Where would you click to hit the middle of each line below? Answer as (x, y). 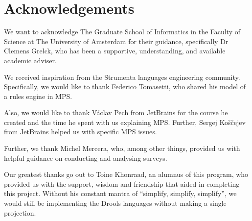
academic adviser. (30, 60)
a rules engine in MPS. (38, 96)
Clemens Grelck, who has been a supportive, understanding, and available (115, 51)
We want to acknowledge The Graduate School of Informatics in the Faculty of (122, 32)
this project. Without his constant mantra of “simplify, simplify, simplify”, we (120, 193)
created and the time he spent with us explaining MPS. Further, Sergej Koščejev (125, 122)
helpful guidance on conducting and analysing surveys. (86, 158)
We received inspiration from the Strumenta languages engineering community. (122, 77)
